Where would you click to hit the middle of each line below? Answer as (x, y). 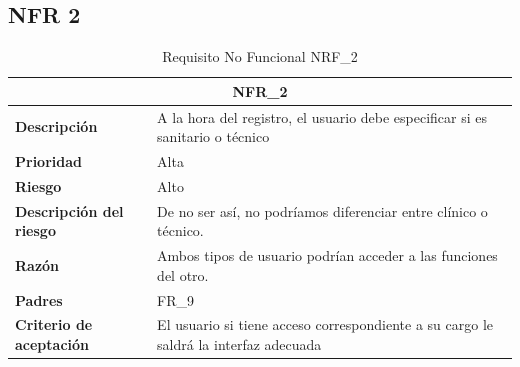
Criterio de (54, 324)
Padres (39, 299)
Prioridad (48, 161)
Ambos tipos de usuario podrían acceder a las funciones (327, 255)
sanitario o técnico (213, 136)
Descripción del (69, 210)
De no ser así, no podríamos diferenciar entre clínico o (322, 210)
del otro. (183, 274)
